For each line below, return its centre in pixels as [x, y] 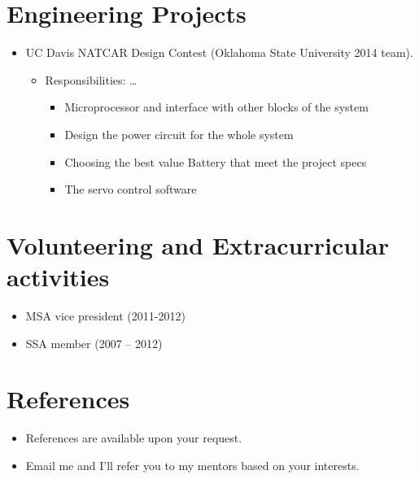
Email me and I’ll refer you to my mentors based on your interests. [192, 465]
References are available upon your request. [134, 438]
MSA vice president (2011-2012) [105, 316]
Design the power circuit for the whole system [179, 134]
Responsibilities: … [91, 79]
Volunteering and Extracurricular [198, 244]
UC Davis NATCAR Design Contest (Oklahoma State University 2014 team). [219, 52]
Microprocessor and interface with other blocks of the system [216, 107]
